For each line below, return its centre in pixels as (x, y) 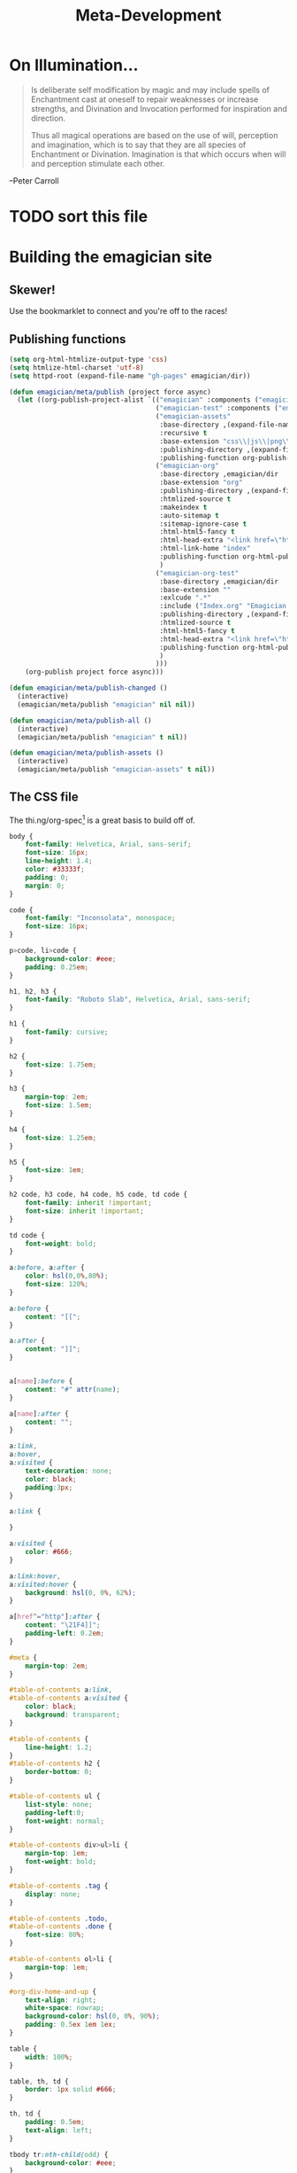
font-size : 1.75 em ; (61, 1065)
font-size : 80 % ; (55, 1935)
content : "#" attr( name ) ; (73, 1389)
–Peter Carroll (34, 180)
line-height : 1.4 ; (59, 861)
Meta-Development (148, 16)
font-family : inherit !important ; (88, 1203)
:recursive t (183, 433)
